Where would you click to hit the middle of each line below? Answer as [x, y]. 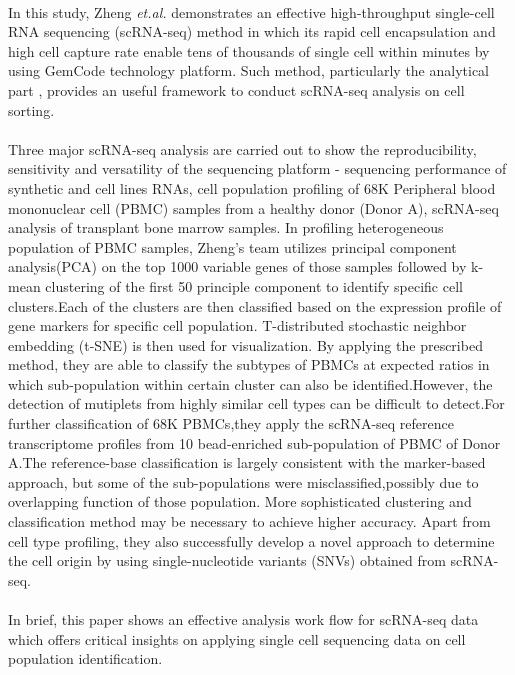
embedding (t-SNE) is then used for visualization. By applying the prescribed [245, 344]
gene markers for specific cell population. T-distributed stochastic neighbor [237, 325]
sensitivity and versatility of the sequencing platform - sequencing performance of [257, 168]
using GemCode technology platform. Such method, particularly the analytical [249, 70]
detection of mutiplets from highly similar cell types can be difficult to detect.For [256, 403]
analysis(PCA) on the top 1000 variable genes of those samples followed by [237, 266]
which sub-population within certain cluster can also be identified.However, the [250, 383]
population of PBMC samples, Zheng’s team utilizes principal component [232, 246]
